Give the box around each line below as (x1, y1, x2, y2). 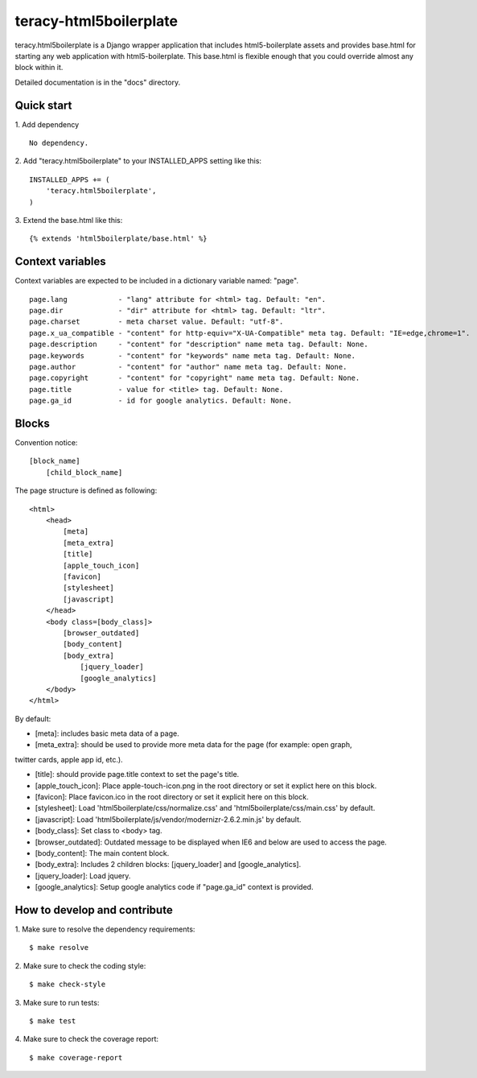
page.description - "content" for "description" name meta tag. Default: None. (29, 340, 369, 349)
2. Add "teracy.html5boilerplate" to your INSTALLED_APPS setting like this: (14, 156, 261, 166)
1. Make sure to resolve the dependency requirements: (14, 924, 195, 934)
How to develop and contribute (14, 902, 173, 917)
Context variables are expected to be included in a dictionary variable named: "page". (14, 276, 299, 286)
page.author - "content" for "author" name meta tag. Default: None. (29, 362, 347, 371)
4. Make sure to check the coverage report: (14, 1035, 159, 1044)
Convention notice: (14, 438, 78, 448)
